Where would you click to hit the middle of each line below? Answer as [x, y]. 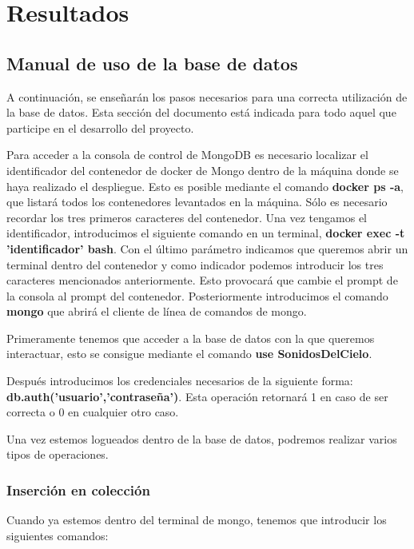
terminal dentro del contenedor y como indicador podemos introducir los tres [195, 264]
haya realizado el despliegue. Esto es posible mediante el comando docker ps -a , [205, 186]
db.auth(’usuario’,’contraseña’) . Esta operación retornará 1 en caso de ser [197, 396]
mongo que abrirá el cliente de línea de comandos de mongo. [157, 311]
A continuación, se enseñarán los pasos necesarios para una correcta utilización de [207, 96]
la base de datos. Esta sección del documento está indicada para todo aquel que [201, 112]
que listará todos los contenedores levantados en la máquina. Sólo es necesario [197, 202]
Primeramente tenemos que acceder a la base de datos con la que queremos [191, 338]
